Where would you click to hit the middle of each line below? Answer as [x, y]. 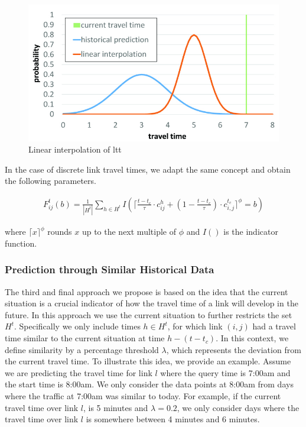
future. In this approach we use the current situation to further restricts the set [149, 314]
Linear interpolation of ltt [75, 149]
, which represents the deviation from [234, 349]
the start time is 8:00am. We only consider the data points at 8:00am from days [149, 384]
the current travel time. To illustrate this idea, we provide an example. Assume [148, 361]
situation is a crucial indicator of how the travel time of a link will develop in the [152, 303]
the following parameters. [51, 181]
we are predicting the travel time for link [79, 372]
